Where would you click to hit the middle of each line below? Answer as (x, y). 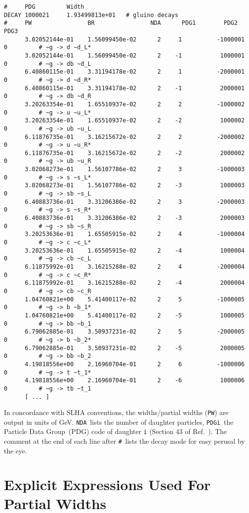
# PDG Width (44, 7)
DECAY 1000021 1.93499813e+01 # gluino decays (91, 15)
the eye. (16, 450)
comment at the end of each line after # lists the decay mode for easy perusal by (124, 441)
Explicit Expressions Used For (107, 484)
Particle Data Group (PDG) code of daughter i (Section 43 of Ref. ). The (115, 431)
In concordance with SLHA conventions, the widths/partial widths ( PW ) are (116, 412)
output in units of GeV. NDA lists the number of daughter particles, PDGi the (119, 422)
